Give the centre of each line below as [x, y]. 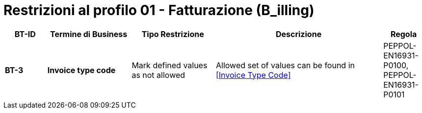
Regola [404, 34]
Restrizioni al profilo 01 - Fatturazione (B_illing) [159, 10]
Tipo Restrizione [173, 34]
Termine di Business [89, 34]
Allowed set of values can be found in [285, 65]
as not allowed [158, 75]
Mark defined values [170, 65]
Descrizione [299, 34]
